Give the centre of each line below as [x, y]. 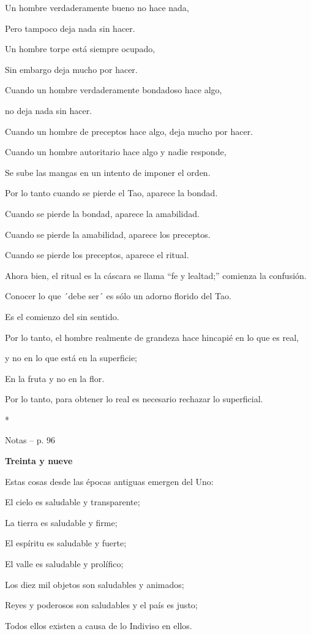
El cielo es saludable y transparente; [73, 502]
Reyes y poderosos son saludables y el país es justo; [101, 605]
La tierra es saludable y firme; [61, 522]
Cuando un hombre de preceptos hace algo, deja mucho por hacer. [129, 131]
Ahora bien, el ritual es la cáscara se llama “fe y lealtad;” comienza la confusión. [156, 275]
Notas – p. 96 [30, 440]
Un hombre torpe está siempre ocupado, [80, 49]
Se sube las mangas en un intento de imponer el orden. [108, 172]
